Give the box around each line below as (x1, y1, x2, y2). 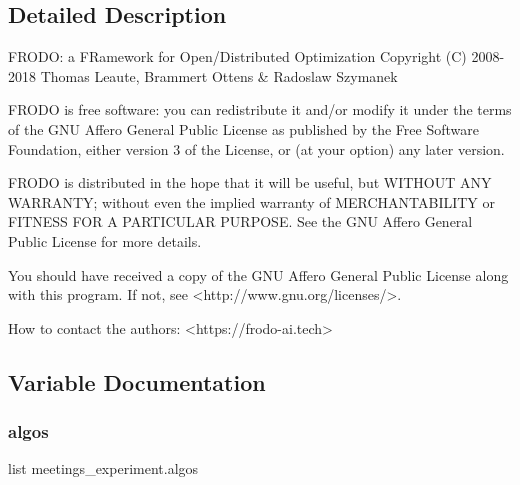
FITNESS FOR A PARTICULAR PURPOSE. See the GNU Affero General (8, 211, 473, 232)
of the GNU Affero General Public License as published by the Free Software (8, 118, 479, 139)
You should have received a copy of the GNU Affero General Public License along (8, 264, 509, 285)
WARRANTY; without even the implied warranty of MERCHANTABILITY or (8, 191, 496, 212)
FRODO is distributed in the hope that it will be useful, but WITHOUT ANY (8, 172, 492, 193)
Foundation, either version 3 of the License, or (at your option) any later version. (8, 138, 505, 159)
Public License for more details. (8, 230, 202, 251)
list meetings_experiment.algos (8, 458, 199, 479)
